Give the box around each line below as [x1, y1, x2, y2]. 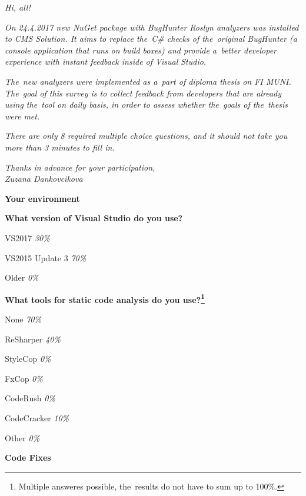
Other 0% [5, 431, 40, 444]
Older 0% [5, 271, 39, 284]
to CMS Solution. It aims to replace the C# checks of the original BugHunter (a [5, 32, 297, 45]
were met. [5, 109, 40, 122]
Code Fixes [5, 451, 51, 464]
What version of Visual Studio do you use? [5, 212, 183, 224]
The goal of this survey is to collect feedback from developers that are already [5, 86, 282, 99]
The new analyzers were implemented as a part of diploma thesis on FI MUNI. [5, 75, 291, 87]
